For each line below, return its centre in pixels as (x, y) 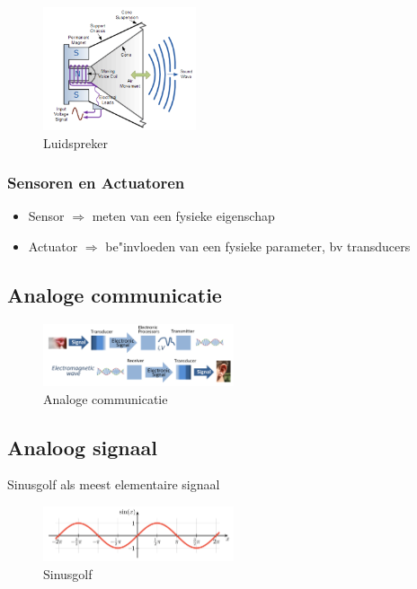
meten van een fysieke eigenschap (183, 216)
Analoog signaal (82, 447)
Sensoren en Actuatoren (96, 183)
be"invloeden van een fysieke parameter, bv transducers (258, 246)
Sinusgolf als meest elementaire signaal (114, 484)
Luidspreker (75, 142)
